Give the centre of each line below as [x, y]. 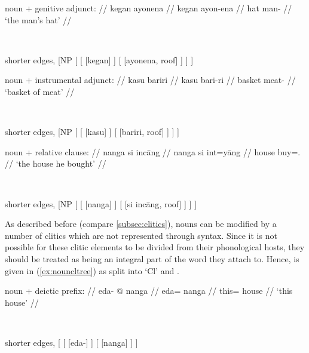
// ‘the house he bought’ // [56, 163]
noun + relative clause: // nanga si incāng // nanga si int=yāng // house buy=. [153, 151]
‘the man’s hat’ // [38, 19]
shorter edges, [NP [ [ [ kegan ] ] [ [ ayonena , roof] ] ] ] [99, 59]
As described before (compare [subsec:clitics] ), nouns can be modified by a [141, 224]
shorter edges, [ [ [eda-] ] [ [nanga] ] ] [71, 342]
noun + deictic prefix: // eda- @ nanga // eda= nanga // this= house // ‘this [149, 291]
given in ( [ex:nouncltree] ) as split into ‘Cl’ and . [92, 270]
